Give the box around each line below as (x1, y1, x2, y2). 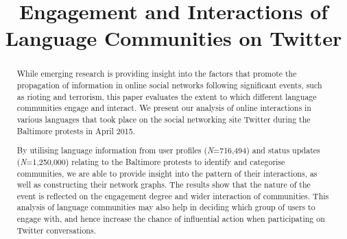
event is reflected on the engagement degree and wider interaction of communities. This (16, 190, 329, 201)
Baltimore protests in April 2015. (16, 125, 135, 136)
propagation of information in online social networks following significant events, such (16, 79, 322, 91)
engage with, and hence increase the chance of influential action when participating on (16, 213, 325, 225)
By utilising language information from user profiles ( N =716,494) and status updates (16, 144, 320, 156)
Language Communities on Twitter (5, 24, 342, 52)
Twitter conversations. (16, 224, 96, 236)
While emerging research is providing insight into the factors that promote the (16, 68, 297, 79)
